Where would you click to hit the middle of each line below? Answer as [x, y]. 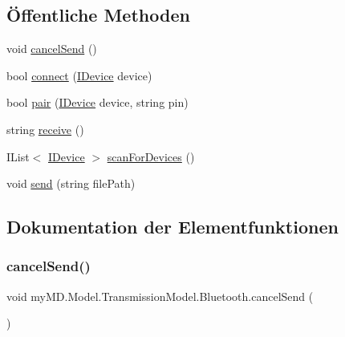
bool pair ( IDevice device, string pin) [97, 102]
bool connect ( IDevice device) [79, 75]
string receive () [45, 129]
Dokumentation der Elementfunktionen [172, 227]
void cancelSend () [52, 49]
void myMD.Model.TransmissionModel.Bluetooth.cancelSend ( [160, 296]
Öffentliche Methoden [98, 15]
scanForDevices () [151, 156]
